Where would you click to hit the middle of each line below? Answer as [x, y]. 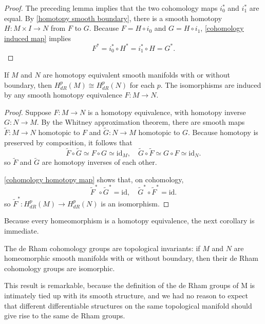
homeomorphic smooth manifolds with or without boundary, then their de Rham [131, 258]
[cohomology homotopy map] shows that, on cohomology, [94, 179]
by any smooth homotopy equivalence [63, 95]
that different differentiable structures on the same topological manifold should [128, 305]
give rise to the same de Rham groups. [65, 316]
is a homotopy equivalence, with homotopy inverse [167, 112]
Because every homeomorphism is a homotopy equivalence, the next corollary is [129, 221]
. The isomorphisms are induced [211, 84]
